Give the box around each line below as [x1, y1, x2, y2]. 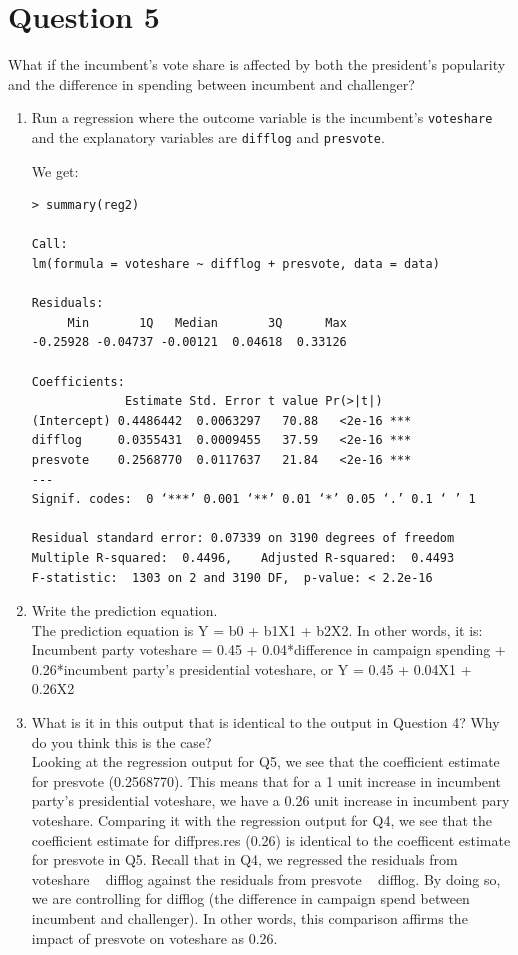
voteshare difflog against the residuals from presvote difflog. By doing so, [31, 868, 501, 889]
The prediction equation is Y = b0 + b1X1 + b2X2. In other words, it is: [31, 619, 483, 640]
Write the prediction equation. [31, 600, 218, 621]
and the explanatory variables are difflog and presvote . [31, 126, 385, 147]
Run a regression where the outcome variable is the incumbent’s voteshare [31, 107, 493, 128]
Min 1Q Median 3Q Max [67, 315, 347, 330]
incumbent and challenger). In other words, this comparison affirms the [31, 908, 468, 928]
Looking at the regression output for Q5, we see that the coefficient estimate [31, 751, 500, 772]
